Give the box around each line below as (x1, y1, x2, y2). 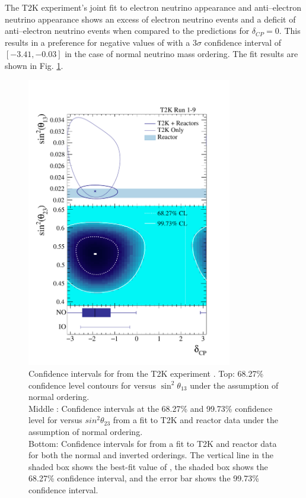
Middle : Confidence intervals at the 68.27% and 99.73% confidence (28, 402, 273, 414)
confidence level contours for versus (28, 379, 156, 391)
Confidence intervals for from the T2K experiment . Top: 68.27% (28, 367, 264, 380)
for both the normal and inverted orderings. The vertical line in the (28, 449, 273, 461)
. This (279, 24, 301, 37)
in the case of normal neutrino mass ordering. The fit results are (65, 48, 298, 60)
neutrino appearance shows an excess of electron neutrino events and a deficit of (5, 12, 296, 25)
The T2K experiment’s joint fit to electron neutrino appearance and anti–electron (5, 1, 302, 13)
